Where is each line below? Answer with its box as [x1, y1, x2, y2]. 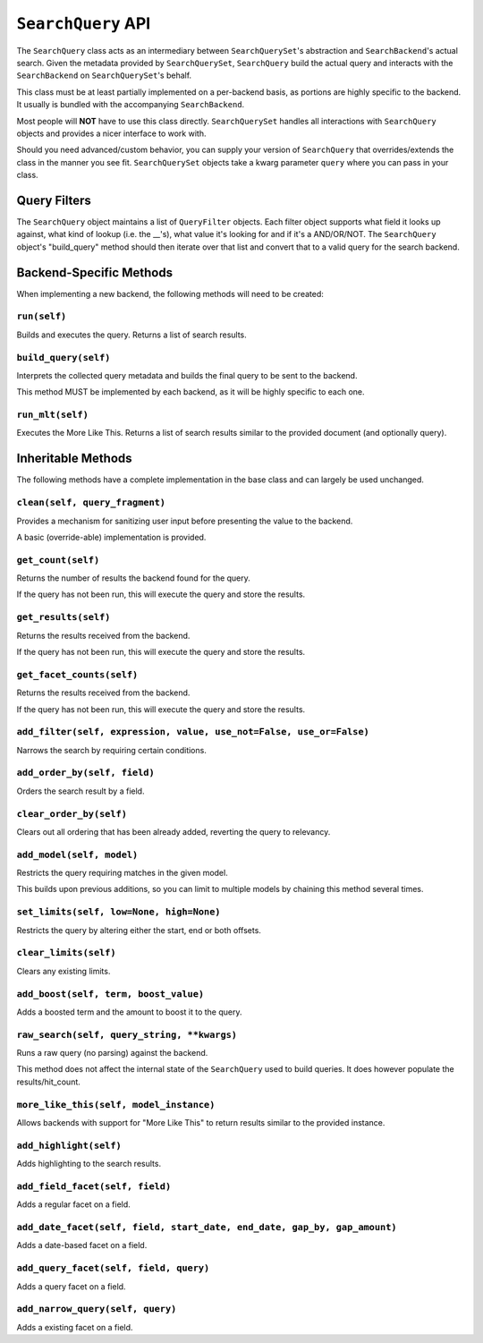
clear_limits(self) [16, 947, 116, 959]
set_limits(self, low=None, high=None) [16, 906, 221, 918]
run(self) [16, 310, 67, 322]
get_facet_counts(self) [16, 668, 139, 680]
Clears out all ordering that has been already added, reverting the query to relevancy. [16, 826, 331, 837]
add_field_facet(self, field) [16, 1180, 172, 1192]
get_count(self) [16, 554, 100, 565]
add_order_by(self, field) [16, 767, 156, 778]
